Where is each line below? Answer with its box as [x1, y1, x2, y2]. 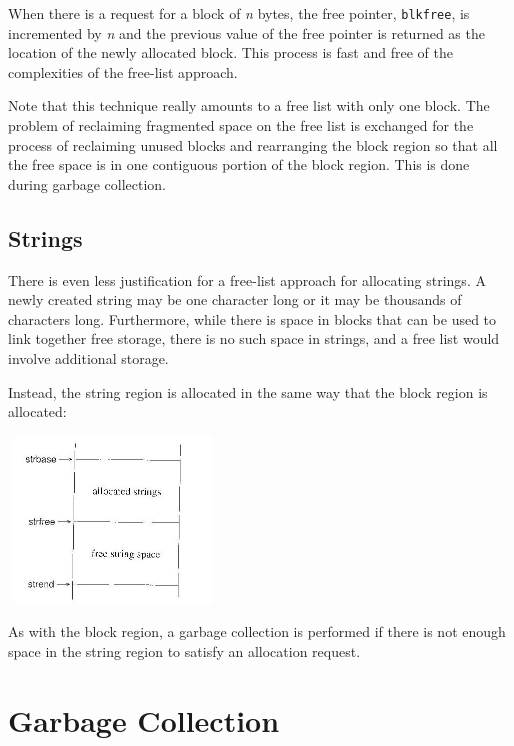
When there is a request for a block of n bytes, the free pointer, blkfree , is [8, 3, 470, 23]
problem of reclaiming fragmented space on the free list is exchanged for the [8, 115, 474, 136]
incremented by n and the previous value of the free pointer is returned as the [8, 22, 485, 43]
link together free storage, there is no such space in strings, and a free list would [8, 328, 500, 349]
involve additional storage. [8, 347, 169, 368]
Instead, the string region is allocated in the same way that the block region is [8, 381, 488, 402]
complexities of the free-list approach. [8, 61, 238, 82]
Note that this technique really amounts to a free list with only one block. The [8, 95, 490, 116]
